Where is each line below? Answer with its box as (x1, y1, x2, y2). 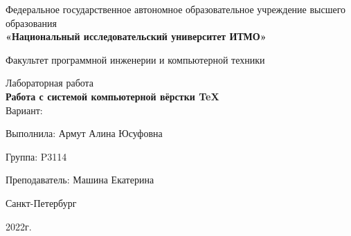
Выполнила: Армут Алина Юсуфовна (6, 126, 163, 140)
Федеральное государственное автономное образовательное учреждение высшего (6, 2, 346, 16)
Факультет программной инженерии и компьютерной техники (6, 52, 265, 66)
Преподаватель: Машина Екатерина (6, 172, 154, 187)
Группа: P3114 (6, 149, 67, 163)
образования (6, 15, 57, 30)
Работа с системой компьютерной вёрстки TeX (6, 89, 219, 103)
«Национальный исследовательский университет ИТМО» (6, 29, 267, 44)
